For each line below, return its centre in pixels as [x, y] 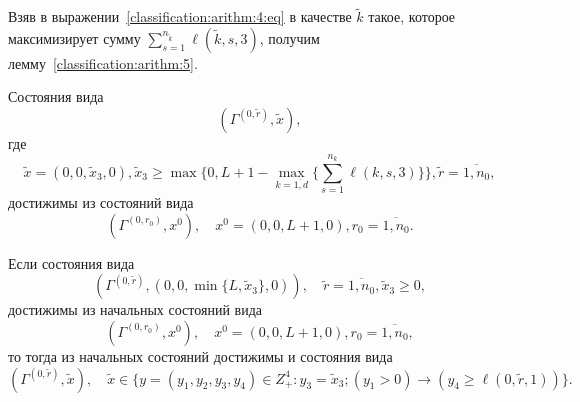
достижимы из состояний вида [101, 202]
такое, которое [412, 16]
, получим [289, 37]
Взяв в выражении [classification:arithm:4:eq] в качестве [180, 16]
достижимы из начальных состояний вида [135, 309]
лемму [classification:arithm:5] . [103, 62]
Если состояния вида [71, 262]
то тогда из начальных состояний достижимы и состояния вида [200, 355]
